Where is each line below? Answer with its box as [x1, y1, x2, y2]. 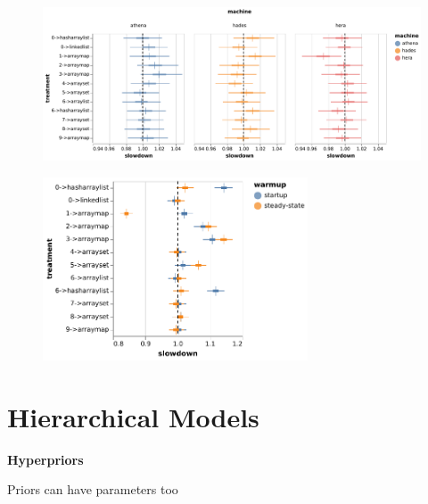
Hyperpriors [7, 450, 84, 468]
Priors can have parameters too [7, 480, 178, 499]
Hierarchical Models [7, 398, 259, 434]
